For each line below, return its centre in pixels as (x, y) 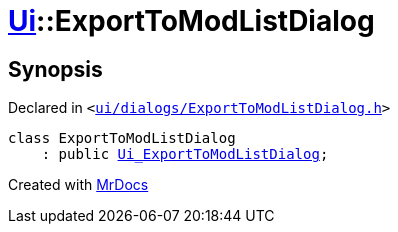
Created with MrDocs (78, 185)
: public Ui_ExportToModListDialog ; (185, 154)
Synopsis (55, 69)
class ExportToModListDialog (122, 138)
